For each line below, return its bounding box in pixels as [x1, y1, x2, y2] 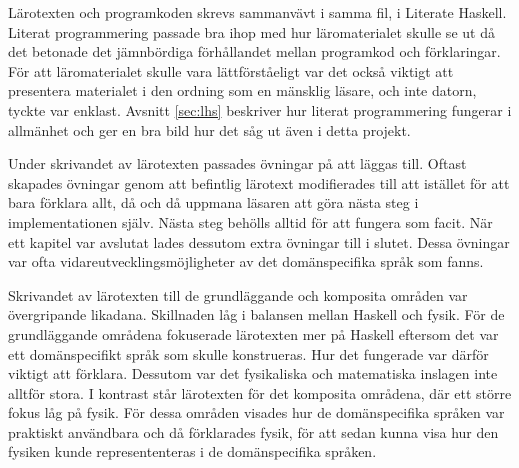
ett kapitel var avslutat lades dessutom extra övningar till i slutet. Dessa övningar [8, 231, 510, 252]
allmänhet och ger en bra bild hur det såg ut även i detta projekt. [8, 119, 411, 140]
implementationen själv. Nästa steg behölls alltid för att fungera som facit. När [8, 211, 493, 232]
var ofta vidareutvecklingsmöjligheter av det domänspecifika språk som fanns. [8, 251, 484, 272]
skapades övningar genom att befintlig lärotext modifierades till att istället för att [8, 172, 510, 193]
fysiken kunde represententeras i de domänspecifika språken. [8, 441, 377, 462]
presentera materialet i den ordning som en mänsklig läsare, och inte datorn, [8, 80, 477, 101]
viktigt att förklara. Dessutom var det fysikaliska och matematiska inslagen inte [8, 363, 498, 384]
